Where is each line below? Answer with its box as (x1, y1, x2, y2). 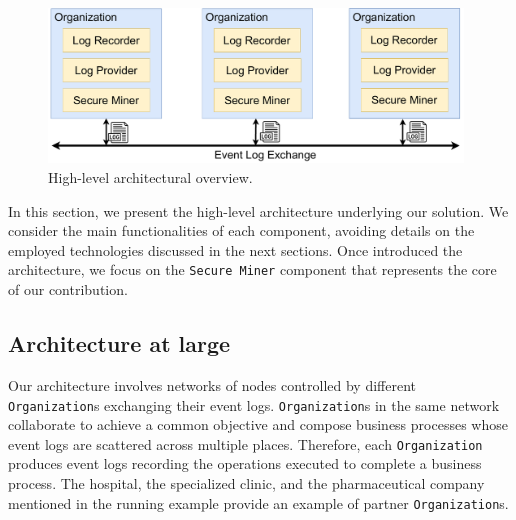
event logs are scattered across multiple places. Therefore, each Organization (8, 433, 483, 454)
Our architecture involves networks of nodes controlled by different (8, 374, 417, 395)
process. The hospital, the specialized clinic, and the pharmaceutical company (8, 473, 485, 493)
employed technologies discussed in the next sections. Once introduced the (8, 239, 463, 260)
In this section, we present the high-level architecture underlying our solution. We (8, 200, 509, 221)
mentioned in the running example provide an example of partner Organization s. (8, 492, 509, 513)
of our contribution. (8, 279, 128, 300)
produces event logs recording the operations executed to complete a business (8, 453, 482, 474)
